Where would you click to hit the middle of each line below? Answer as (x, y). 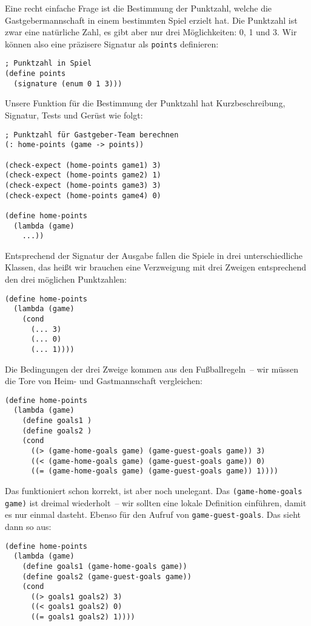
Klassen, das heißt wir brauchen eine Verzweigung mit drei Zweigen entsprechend (156, 267)
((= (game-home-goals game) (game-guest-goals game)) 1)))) (155, 471)
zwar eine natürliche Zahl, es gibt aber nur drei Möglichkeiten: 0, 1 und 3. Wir (151, 32)
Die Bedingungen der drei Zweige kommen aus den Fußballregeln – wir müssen (152, 369)
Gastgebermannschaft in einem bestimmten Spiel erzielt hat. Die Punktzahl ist (151, 20)
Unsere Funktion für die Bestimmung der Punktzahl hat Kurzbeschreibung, (145, 103)
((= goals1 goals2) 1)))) (83, 617)
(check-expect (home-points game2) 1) (83, 175)
